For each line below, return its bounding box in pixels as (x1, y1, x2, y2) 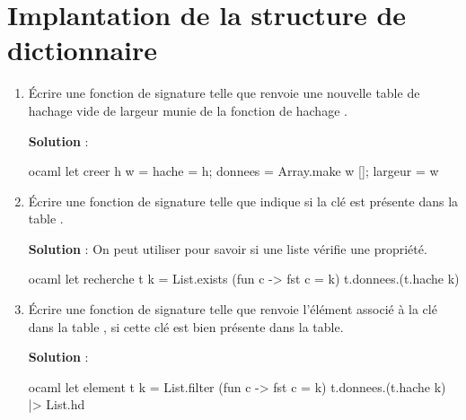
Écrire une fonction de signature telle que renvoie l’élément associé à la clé (28, 300, 437, 319)
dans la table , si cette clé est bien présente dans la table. (28, 317, 344, 336)
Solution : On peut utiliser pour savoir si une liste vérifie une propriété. (28, 239, 427, 258)
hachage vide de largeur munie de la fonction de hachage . (28, 101, 347, 119)
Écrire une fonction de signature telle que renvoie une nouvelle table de (28, 83, 420, 102)
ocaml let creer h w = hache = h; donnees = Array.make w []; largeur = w (28, 162, 439, 180)
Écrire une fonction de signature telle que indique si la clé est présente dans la (28, 191, 459, 210)
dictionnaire (7, 31, 158, 68)
